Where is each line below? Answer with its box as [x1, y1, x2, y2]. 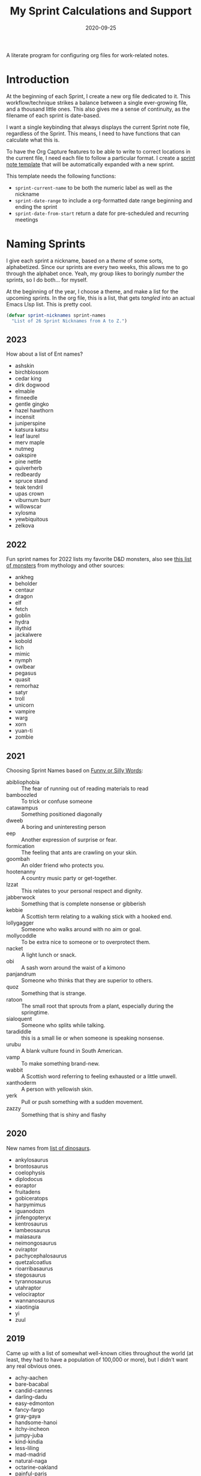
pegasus [14, 669, 37, 677]
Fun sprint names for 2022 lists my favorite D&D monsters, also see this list [6, 556, 192, 563]
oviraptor [14, 1245, 38, 1253]
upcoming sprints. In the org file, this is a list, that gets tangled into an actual [6, 294, 195, 302]
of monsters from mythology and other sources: [6, 562, 125, 569]
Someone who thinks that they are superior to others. [21, 977, 153, 984]
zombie [14, 733, 34, 741]
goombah [6, 855, 30, 862]
